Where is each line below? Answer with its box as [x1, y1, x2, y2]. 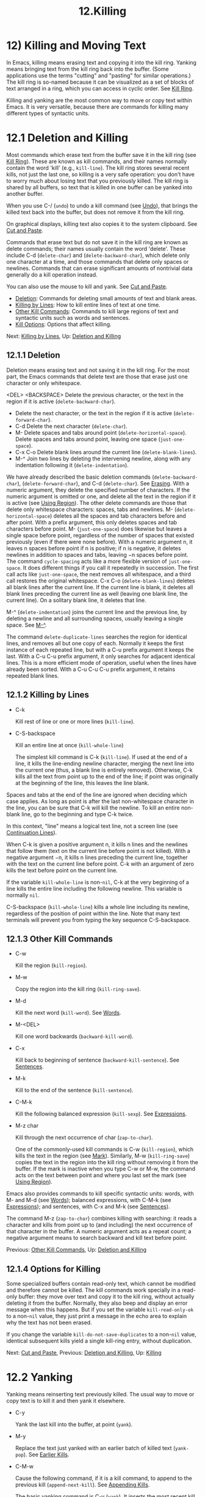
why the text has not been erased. [6, 1319, 93, 1326]
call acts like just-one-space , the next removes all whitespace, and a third [6, 570, 191, 578]
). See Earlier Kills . [23, 1451, 70, 1459]
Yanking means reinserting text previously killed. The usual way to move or [6, 1391, 195, 1398]
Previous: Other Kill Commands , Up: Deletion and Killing [6, 1246, 147, 1253]
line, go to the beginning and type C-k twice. [21, 810, 134, 817]
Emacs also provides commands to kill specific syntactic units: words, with [6, 1190, 194, 1197]
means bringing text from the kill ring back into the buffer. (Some [6, 65, 169, 73]
